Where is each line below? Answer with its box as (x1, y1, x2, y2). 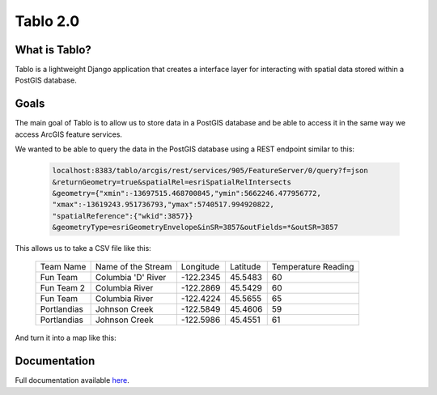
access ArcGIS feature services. (15, 130, 123, 139)
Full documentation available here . (15, 376, 129, 385)
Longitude (180, 261, 220, 273)
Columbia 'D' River (95, 272, 167, 283)
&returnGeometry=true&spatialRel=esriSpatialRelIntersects (52, 177, 291, 186)
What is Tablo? (15, 43, 92, 57)
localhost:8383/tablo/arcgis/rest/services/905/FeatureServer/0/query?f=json (52, 166, 368, 176)
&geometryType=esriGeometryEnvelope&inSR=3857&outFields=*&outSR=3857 (52, 223, 339, 232)
